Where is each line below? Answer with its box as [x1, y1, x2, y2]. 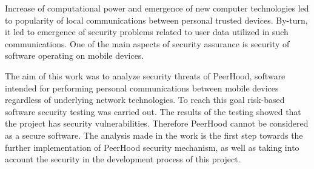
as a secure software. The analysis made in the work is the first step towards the [5, 128, 303, 141]
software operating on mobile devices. [5, 49, 144, 62]
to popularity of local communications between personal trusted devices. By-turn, [5, 13, 308, 26]
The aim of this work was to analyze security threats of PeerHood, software [5, 69, 286, 82]
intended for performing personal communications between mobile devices [5, 81, 279, 94]
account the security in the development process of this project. [5, 153, 241, 165]
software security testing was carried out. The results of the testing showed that [5, 105, 301, 118]
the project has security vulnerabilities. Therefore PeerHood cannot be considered [5, 117, 309, 130]
